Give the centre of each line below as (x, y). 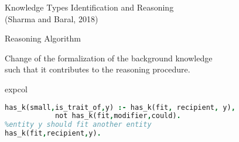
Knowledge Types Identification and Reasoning (89, 7)
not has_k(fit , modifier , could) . (118, 116)
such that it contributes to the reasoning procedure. (98, 69)
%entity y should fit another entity (78, 125)
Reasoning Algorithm (43, 38)
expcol (16, 89)
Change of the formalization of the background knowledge (109, 58)
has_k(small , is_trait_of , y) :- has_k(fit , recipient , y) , (120, 107)
